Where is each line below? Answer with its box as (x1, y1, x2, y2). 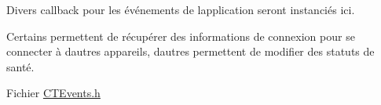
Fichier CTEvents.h (6, 85, 101, 101)
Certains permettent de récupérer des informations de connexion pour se (6, 27, 355, 44)
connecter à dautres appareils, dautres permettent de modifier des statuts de (6, 43, 375, 60)
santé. (6, 58, 35, 74)
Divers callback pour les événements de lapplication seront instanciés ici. (6, 2, 355, 17)
